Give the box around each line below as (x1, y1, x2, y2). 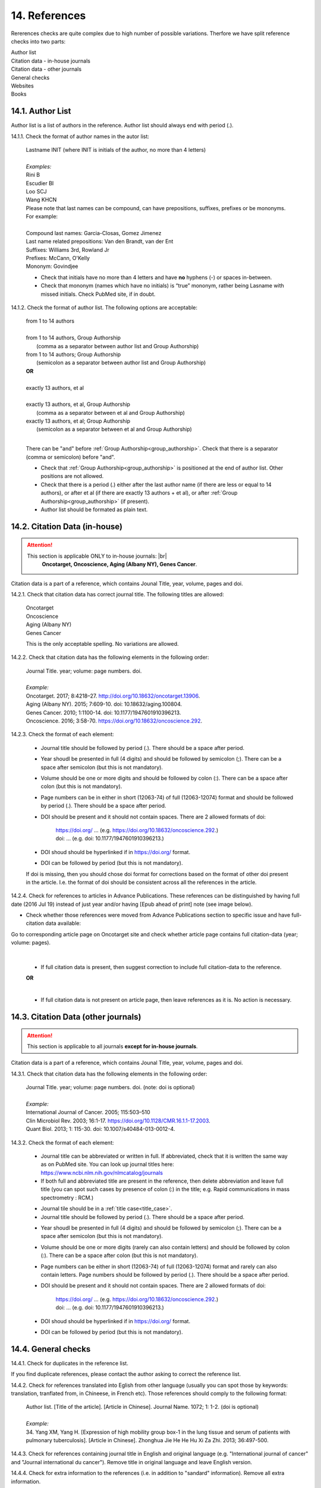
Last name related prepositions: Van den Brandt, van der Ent (26, 238, 174, 245)
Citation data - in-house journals (11, 57, 90, 64)
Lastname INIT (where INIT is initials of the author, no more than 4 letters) (26, 146, 206, 153)
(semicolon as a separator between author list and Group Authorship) (36, 359, 206, 366)
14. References (11, 9, 86, 22)
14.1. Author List (11, 106, 71, 116)
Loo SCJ (26, 187, 47, 195)
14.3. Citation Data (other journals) (11, 1012, 141, 1022)
